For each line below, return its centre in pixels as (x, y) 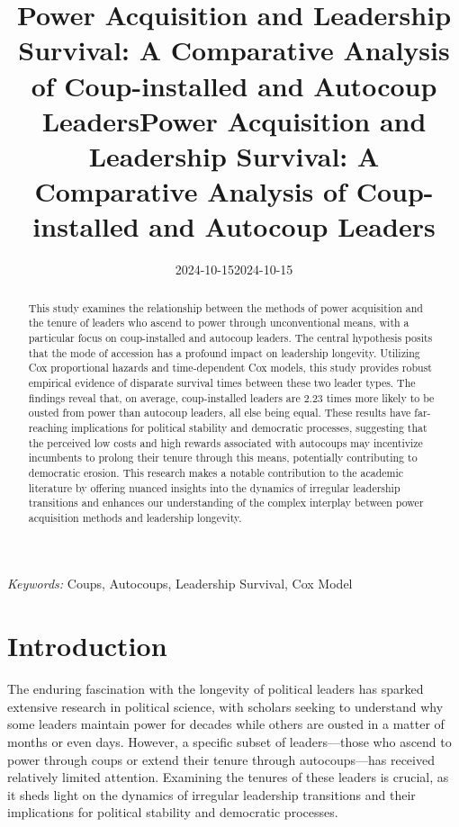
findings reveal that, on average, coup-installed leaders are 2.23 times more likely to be (231, 397)
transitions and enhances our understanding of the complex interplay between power (226, 503)
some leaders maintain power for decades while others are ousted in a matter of (226, 724)
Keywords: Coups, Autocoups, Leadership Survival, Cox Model (180, 584)
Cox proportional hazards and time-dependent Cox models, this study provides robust (230, 368)
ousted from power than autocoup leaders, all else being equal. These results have (220, 413)
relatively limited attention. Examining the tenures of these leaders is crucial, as (228, 777)
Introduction (87, 646)
